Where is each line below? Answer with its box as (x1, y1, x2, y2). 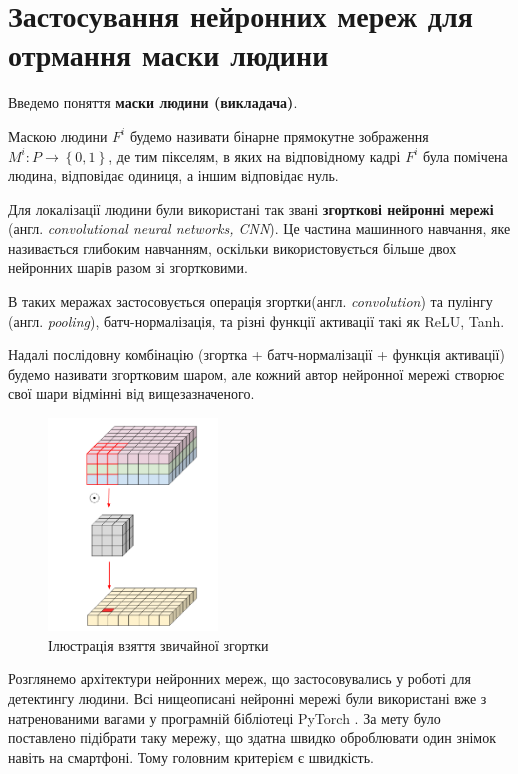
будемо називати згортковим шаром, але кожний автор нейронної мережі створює (8, 363, 504, 384)
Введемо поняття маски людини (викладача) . (8, 92, 298, 113)
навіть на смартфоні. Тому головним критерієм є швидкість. (8, 746, 374, 767)
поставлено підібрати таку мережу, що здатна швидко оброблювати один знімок (8, 727, 497, 748)
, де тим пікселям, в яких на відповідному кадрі (108, 145, 401, 166)
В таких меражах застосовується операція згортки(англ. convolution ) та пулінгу (8, 291, 493, 312)
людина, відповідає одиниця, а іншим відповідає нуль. (8, 165, 339, 186)
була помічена (423, 145, 508, 166)
